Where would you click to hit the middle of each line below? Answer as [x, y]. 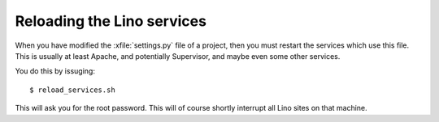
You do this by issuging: [55, 71]
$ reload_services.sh [72, 90]
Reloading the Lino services [111, 21]
